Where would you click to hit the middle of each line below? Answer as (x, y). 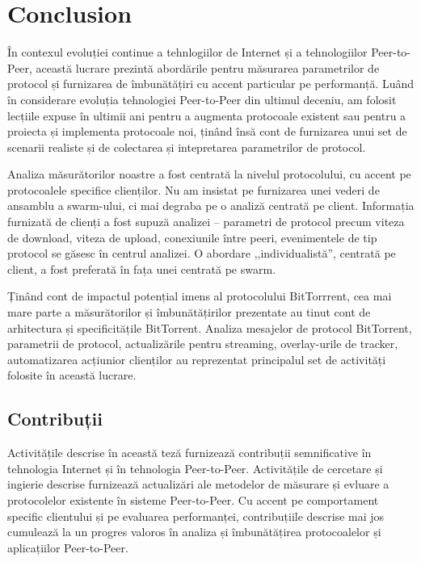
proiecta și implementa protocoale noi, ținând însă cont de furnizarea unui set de (207, 131)
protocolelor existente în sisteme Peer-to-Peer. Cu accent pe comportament (193, 499)
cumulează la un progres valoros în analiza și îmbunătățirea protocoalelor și (194, 532)
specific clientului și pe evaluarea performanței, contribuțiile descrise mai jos (196, 516)
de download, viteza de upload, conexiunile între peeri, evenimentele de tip (192, 237)
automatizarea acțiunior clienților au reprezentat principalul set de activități (197, 359)
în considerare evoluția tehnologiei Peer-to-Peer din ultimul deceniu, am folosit (202, 99)
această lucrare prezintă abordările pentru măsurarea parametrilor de (208, 67)
